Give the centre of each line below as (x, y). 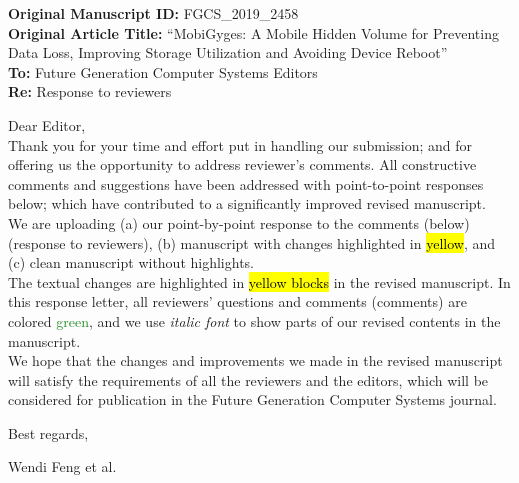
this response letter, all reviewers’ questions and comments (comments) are (237, 301)
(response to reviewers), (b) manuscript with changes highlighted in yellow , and (252, 242)
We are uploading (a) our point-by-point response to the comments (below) (239, 222)
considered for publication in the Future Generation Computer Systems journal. (252, 399)
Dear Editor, (47, 124)
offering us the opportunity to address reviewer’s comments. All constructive (242, 164)
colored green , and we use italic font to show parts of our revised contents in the (254, 320)
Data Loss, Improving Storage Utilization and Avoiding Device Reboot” (228, 52)
